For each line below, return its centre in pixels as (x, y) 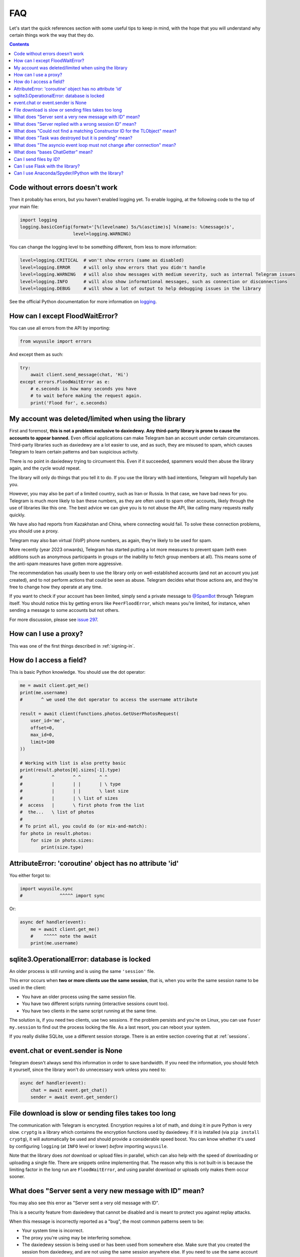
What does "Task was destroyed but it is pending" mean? (73, 138)
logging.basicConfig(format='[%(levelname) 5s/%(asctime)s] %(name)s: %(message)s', (127, 227)
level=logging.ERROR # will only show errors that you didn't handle (113, 267)
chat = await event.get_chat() (69, 1090)
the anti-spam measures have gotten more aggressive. (66, 564)
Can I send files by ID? (37, 159)
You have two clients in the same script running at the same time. (89, 1011)
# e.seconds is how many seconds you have (83, 389)
